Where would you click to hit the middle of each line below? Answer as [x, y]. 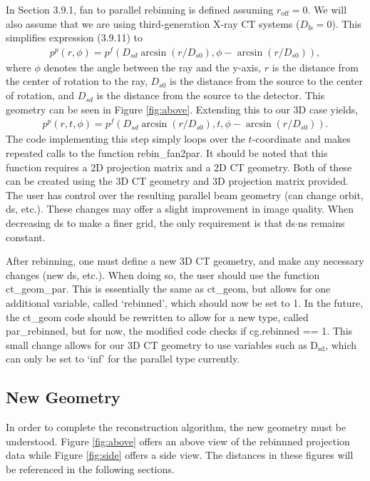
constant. [26, 237]
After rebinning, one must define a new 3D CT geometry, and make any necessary [185, 261]
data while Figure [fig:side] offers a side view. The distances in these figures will [180, 455]
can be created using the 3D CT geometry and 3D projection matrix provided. [177, 181]
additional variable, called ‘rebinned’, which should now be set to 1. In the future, [185, 302]
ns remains [322, 222]
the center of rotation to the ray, [77, 81]
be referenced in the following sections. [90, 469]
